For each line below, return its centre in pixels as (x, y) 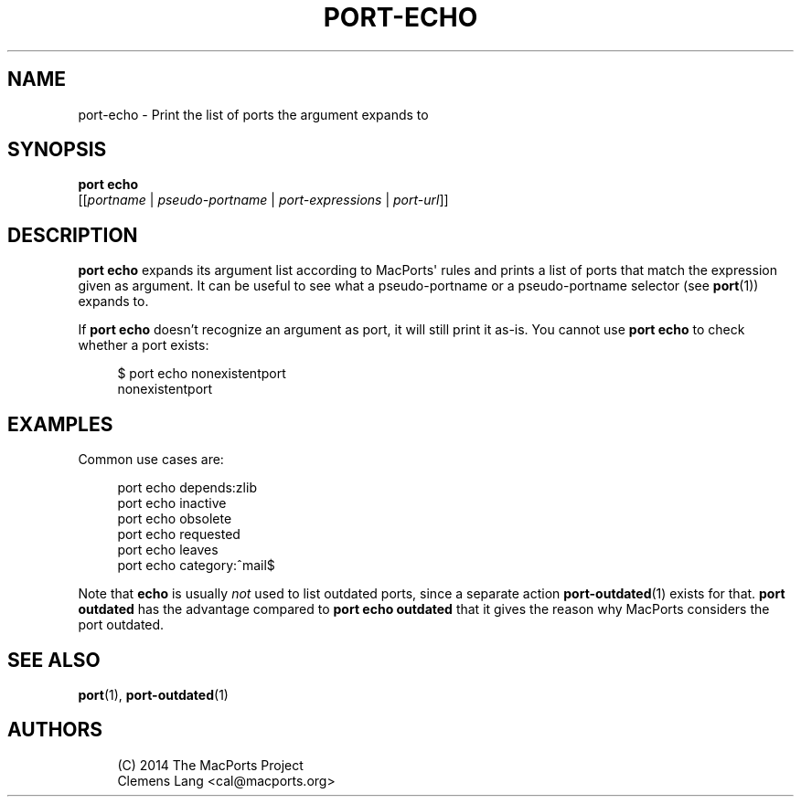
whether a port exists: (144, 345)
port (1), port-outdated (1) (153, 694)
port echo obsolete (175, 519)
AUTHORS (55, 730)
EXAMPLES (60, 424)
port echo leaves (168, 550)
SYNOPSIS (57, 150)
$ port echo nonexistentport (202, 374)
